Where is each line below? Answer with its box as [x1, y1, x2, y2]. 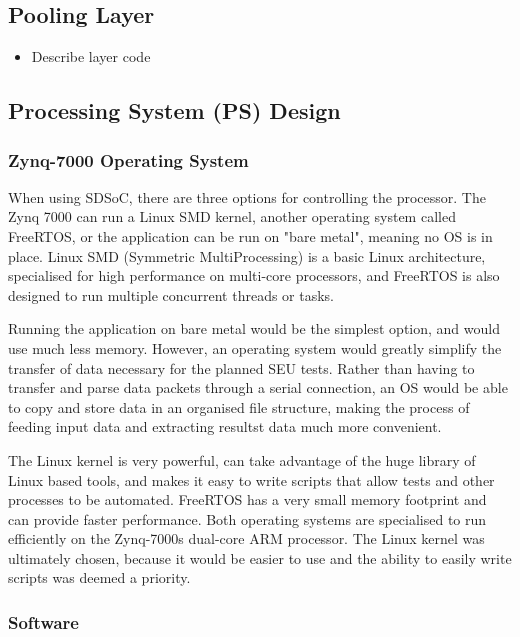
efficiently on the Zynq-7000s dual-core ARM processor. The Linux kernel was [8, 528, 485, 549]
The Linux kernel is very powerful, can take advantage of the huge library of [8, 449, 476, 470]
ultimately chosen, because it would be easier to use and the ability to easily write [8, 547, 512, 568]
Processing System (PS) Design [8, 95, 341, 126]
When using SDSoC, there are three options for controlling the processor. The [8, 186, 486, 207]
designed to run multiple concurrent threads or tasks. [8, 284, 335, 305]
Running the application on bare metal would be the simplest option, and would [8, 318, 500, 339]
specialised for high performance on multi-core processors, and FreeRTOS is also [8, 265, 500, 286]
